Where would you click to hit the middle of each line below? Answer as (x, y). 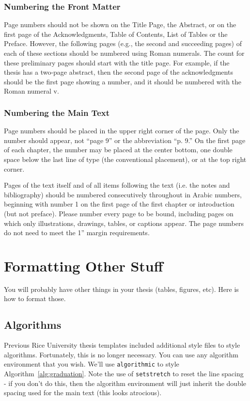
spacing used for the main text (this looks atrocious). (83, 393)
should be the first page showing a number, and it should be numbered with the (123, 81)
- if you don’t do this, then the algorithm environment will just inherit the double (125, 383)
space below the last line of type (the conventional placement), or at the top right (125, 159)
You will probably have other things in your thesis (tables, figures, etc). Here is (121, 289)
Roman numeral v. (31, 91)
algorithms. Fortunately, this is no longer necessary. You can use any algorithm (121, 354)
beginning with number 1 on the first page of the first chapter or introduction (119, 204)
